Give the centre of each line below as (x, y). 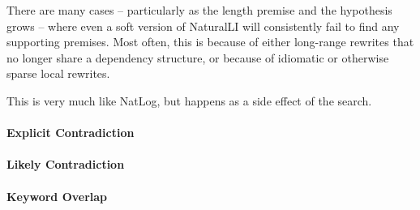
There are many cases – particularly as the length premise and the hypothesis (199, 10)
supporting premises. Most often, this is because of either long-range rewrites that (210, 42)
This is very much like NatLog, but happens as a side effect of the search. (189, 100)
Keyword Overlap (57, 196)
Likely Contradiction (66, 164)
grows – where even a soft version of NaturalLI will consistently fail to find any (203, 26)
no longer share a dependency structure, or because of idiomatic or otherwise (198, 57)
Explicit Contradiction (71, 133)
